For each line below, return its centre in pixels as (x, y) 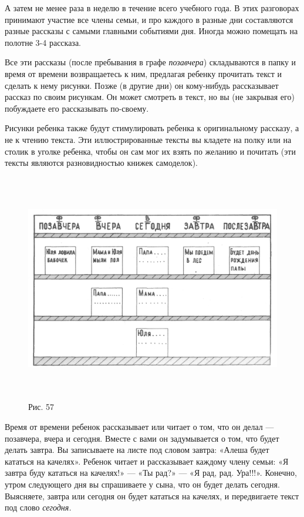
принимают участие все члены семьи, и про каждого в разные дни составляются (149, 19)
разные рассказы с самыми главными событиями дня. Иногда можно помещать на (151, 31)
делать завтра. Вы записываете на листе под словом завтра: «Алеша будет (137, 450)
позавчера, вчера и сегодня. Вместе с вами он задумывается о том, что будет (142, 438)
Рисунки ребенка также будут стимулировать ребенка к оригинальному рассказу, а (152, 128)
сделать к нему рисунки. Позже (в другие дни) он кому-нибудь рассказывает (142, 85)
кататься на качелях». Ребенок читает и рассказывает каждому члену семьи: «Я (147, 461)
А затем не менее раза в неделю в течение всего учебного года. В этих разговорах (152, 8)
